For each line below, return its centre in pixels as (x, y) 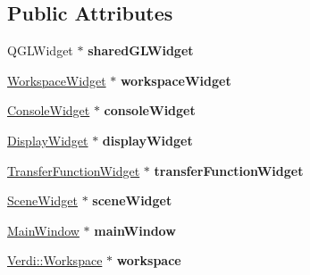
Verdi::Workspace (55, 260)
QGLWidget (40, 50)
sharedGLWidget (141, 50)
